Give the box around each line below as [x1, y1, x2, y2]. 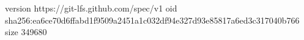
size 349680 [5, 25, 47, 38]
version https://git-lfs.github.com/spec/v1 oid [5, 2, 177, 14]
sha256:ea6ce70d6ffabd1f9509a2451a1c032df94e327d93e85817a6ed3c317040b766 [5, 13, 300, 26]
